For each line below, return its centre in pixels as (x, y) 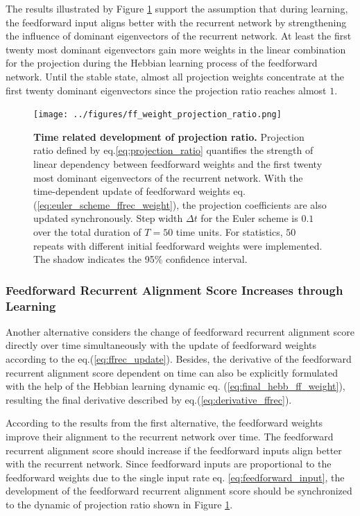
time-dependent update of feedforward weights (132, 191)
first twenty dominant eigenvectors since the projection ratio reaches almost (166, 90)
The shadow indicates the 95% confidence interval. (140, 259)
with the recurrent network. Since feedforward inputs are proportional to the (169, 464)
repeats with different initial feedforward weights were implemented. (178, 245)
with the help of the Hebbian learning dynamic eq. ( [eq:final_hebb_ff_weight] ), (175, 386)
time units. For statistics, (229, 231)
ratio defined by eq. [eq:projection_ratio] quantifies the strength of (173, 150)
